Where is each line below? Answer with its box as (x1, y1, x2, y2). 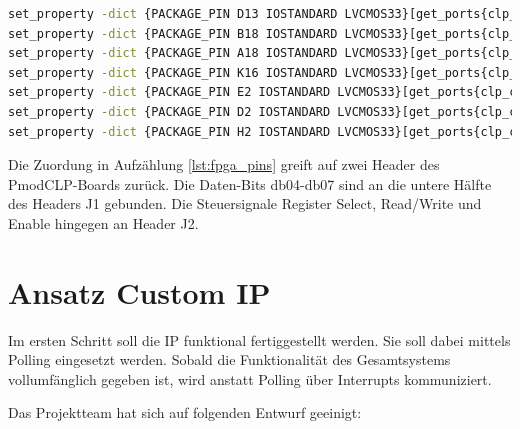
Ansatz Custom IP (8, 271, 271, 312)
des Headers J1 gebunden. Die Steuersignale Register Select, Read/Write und (8, 193, 482, 214)
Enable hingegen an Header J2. (8, 212, 199, 233)
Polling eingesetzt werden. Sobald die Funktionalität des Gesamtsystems (8, 349, 451, 370)
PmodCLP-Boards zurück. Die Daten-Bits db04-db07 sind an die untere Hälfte (8, 173, 492, 194)
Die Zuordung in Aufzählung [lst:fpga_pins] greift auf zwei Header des (8, 154, 440, 175)
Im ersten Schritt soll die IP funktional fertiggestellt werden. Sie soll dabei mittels (8, 329, 511, 350)
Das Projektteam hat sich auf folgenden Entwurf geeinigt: (8, 402, 362, 423)
